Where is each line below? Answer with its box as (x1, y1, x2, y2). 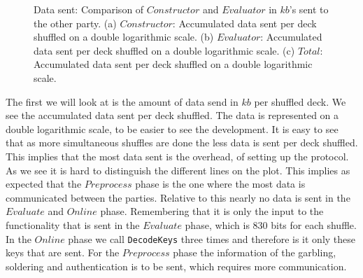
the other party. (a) (34, 15, 117, 30)
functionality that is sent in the (6, 217, 140, 232)
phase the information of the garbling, (173, 245, 336, 260)
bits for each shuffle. (271, 217, 357, 232)
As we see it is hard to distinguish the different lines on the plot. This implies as (6, 162, 350, 177)
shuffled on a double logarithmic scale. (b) (34, 29, 214, 44)
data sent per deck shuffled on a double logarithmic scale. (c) (34, 43, 295, 57)
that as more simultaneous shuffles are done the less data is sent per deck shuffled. (6, 135, 358, 150)
